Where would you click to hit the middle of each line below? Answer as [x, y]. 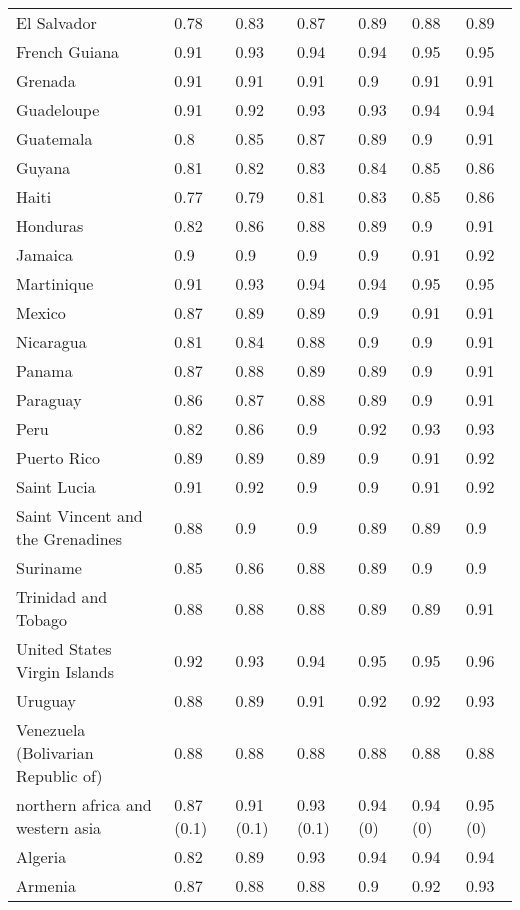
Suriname [49, 567]
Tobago [42, 619]
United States [64, 648]
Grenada [46, 80]
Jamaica [45, 254]
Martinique [55, 283]
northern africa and [84, 804]
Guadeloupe [58, 109]
